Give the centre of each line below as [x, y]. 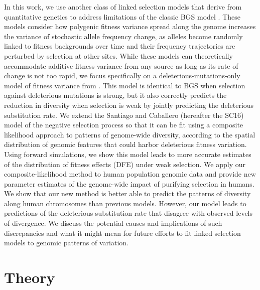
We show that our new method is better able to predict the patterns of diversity [127, 193]
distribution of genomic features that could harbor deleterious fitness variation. [125, 144]
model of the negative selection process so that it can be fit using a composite [124, 125]
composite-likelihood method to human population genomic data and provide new [130, 174]
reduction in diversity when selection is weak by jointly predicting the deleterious [129, 105]
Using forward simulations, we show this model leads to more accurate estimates [128, 154]
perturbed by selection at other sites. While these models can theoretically [118, 55]
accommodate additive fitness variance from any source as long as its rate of [121, 65]
